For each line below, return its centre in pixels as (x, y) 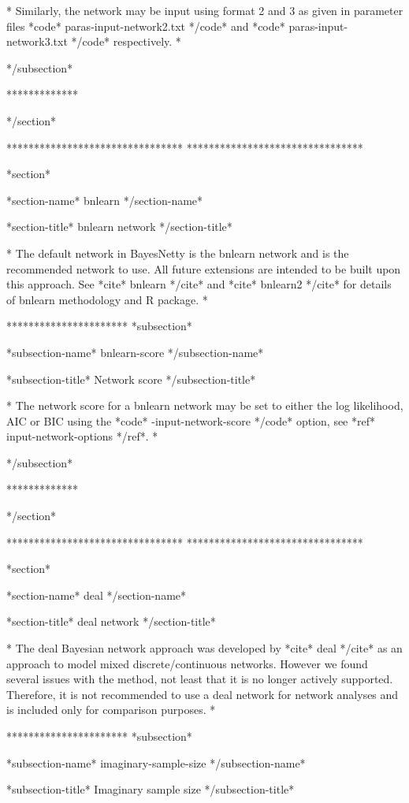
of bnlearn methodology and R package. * (107, 299)
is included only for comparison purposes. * (111, 710)
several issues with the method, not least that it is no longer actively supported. (200, 679)
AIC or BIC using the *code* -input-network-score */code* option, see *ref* (191, 420)
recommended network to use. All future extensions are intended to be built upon (204, 268)
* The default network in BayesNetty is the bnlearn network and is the (178, 253)
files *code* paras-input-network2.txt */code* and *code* (146, 26)
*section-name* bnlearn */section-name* (105, 200)
